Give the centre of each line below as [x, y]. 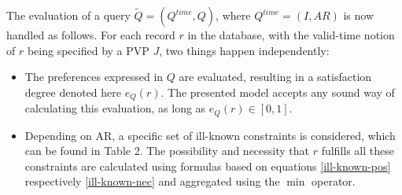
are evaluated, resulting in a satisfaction [275, 77]
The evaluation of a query [68, 15]
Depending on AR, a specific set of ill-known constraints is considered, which [210, 135]
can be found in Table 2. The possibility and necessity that [167, 151]
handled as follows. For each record [91, 35]
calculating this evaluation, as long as [115, 108]
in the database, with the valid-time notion [291, 35]
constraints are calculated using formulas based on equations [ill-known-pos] [208, 166]
